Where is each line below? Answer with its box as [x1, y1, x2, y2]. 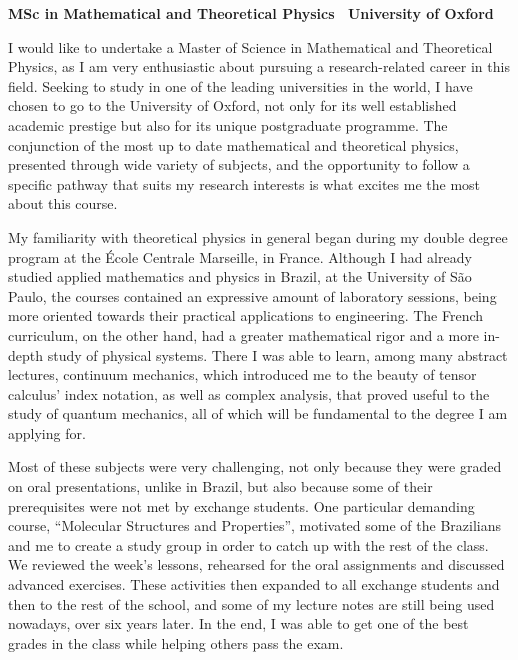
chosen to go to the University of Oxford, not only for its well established [8, 95, 457, 116]
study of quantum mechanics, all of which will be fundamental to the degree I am [8, 403, 508, 424]
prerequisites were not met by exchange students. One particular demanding [8, 495, 475, 516]
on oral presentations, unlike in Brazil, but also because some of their [8, 476, 433, 497]
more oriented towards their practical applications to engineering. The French [8, 305, 484, 326]
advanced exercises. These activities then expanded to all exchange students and [8, 574, 500, 595]
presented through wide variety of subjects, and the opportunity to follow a [8, 154, 470, 175]
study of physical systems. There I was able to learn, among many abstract [47, 344, 508, 365]
